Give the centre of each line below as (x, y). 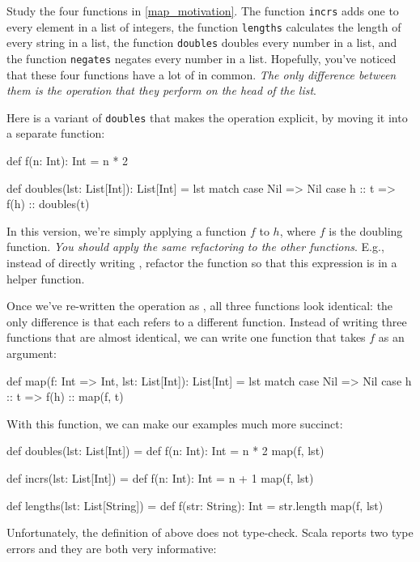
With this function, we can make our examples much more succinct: (175, 423)
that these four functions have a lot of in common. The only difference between (202, 74)
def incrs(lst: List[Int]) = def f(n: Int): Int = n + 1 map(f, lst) (160, 477)
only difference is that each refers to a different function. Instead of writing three (207, 321)
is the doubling (366, 230)
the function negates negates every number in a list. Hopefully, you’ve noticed (202, 58)
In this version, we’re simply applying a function (127, 230)
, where (298, 230)
